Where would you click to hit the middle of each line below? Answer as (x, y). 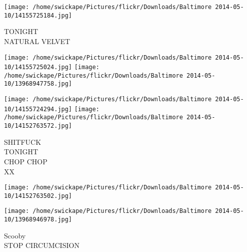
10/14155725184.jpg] (38, 15)
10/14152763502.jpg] (38, 196)
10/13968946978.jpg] (38, 220)
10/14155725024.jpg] (38, 67)
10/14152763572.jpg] (38, 126)
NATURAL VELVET (37, 41)
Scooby (15, 235)
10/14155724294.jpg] (38, 109)
